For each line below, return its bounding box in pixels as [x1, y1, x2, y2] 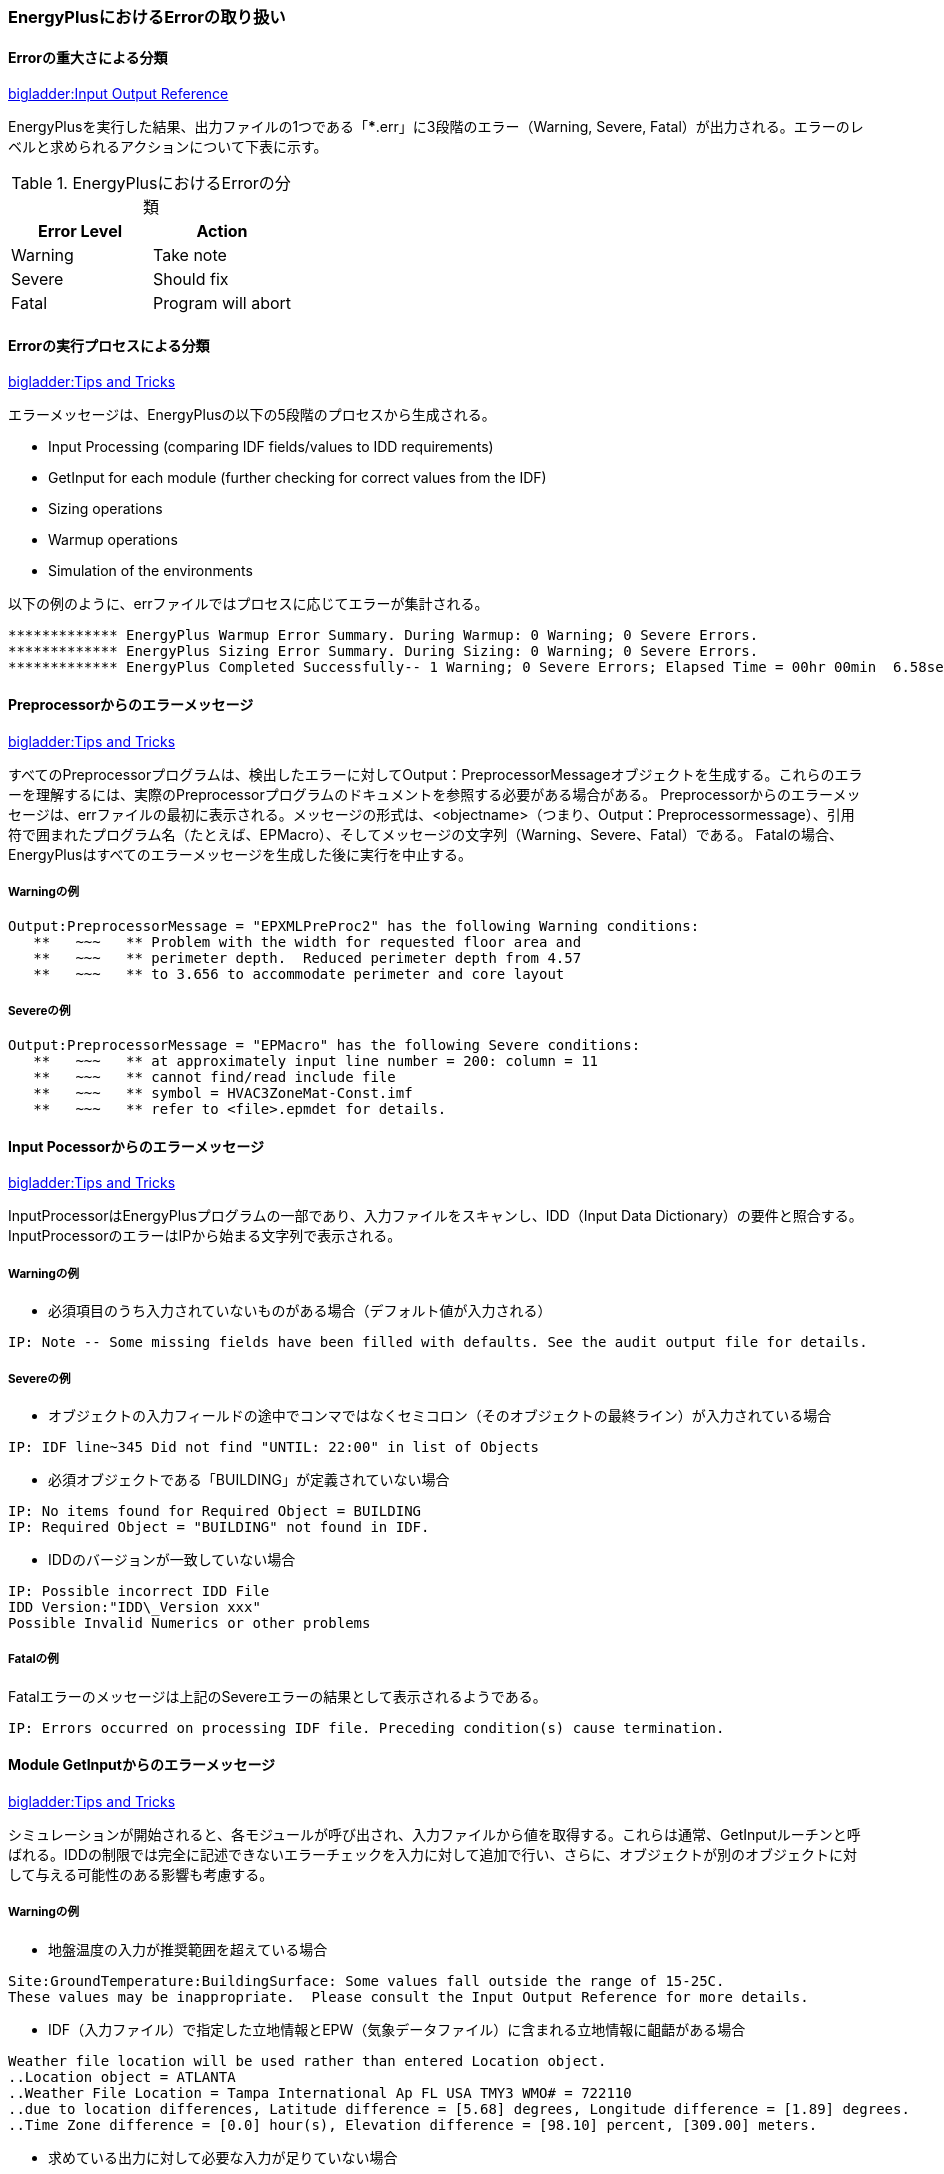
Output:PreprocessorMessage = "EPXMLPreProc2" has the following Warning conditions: [8, 918, 700, 935]
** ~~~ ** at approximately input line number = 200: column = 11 [33, 1053, 599, 1070]
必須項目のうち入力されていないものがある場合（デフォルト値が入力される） [48, 1302, 552, 1320]
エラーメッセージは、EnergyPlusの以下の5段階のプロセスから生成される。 [8, 406, 496, 424]
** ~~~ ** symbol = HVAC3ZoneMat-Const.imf [33, 1085, 413, 1102]
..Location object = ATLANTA [8, 2068, 236, 2085]
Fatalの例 [8, 1652, 59, 1667]
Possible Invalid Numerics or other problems [8, 1615, 371, 1631]
